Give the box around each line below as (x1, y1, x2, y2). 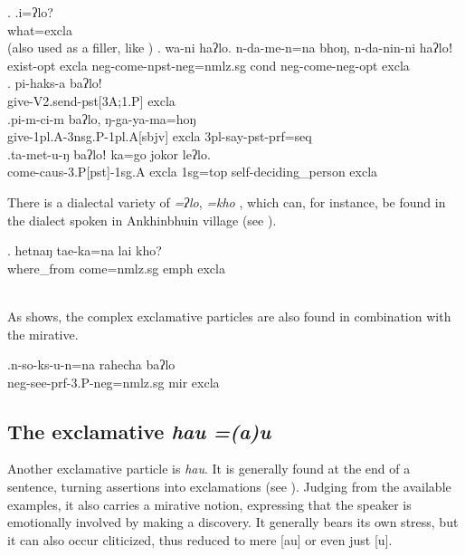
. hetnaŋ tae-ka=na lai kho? (7, 241, 162, 260)
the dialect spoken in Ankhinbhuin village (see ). (7, 210, 277, 229)
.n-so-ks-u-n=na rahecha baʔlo (7, 355, 176, 374)
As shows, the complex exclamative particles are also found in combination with (7, 306, 451, 325)
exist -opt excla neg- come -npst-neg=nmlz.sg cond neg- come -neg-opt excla (7, 55, 410, 74)
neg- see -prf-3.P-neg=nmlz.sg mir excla (7, 372, 220, 391)
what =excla (7, 20, 72, 39)
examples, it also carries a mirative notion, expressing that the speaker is (7, 494, 412, 513)
